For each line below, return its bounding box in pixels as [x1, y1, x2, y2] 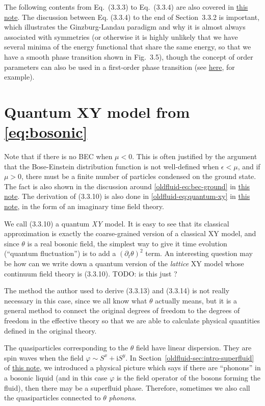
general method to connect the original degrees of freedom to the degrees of [4, 305, 240, 316]
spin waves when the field [4, 352, 84, 363]
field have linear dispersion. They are [136, 342, 252, 353]
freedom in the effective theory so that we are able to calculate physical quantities [4, 315, 260, 325]
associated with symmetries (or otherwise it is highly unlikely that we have [4, 31, 238, 42]
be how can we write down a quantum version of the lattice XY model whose [4, 258, 244, 268]
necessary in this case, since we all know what [4, 295, 147, 306]
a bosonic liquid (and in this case [4, 372, 108, 383]
